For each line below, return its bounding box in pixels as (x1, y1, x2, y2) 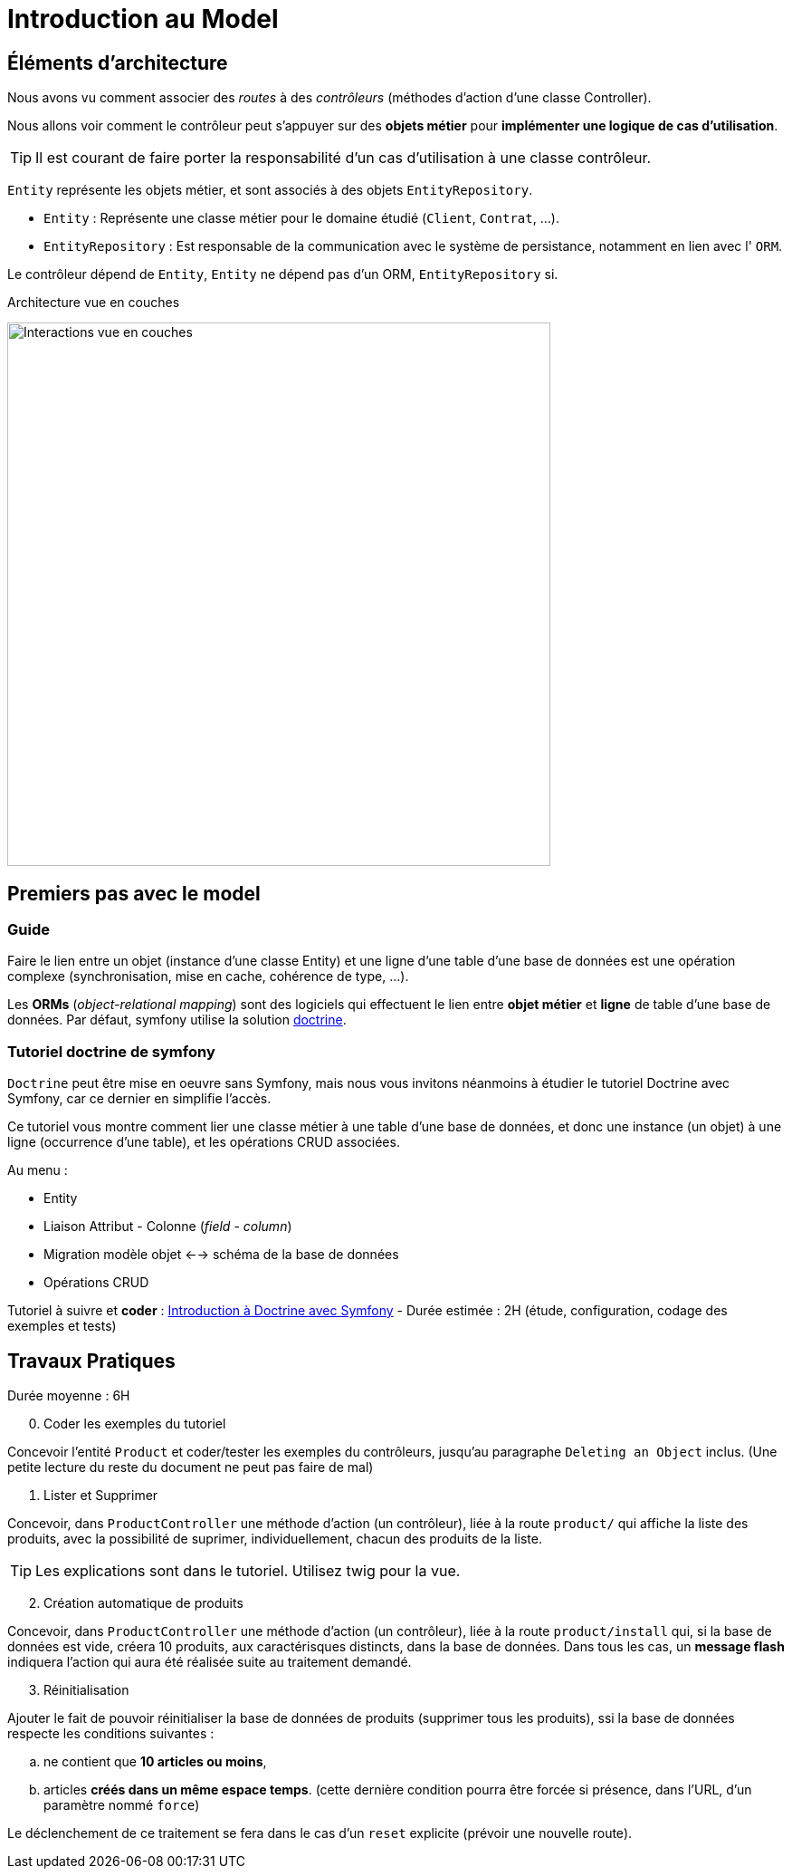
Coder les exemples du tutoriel (43, 1415, 226, 1431)
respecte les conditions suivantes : (7, 1725, 215, 1741)
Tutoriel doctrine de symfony (7, 1042, 215, 1061)
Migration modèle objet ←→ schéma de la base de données (43, 1246, 399, 1263)
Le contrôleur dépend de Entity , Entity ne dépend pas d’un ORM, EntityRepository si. (7, 266, 558, 283)
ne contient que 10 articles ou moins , (43, 1753, 267, 1769)
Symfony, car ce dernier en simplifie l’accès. (7, 1091, 272, 1107)
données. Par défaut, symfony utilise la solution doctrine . (7, 1012, 347, 1028)
